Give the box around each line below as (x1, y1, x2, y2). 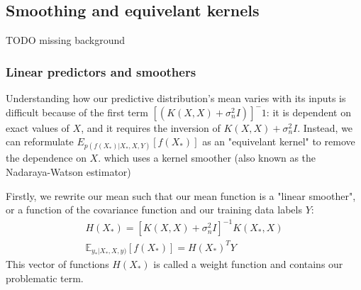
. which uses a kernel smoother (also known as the (98, 150, 316, 165)
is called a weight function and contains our (153, 257, 343, 272)
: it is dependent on (266, 104, 351, 119)
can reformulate (6, 134, 74, 149)
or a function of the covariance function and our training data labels (6, 202, 302, 217)
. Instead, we (297, 120, 353, 135)
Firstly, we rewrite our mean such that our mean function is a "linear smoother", (6, 188, 356, 203)
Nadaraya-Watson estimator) (6, 164, 131, 179)
